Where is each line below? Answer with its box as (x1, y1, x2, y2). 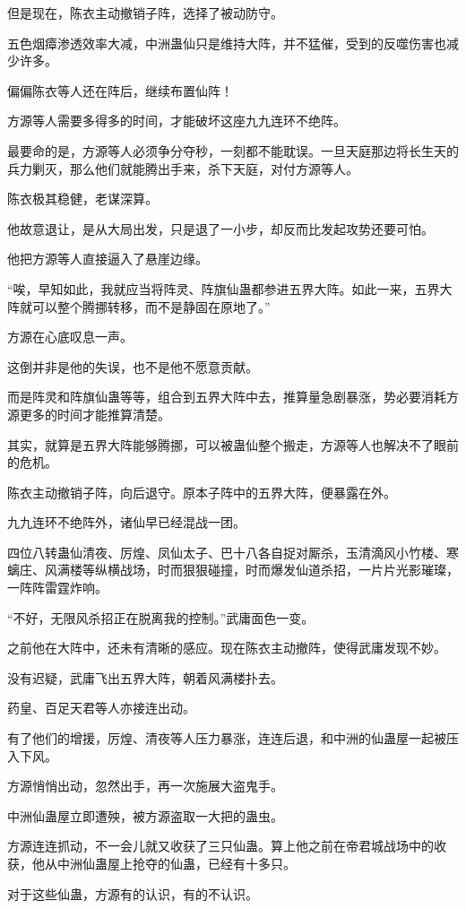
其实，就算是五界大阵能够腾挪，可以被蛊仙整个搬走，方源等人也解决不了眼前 (7, 435, 459, 454)
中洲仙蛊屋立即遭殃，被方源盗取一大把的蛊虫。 (7, 806, 283, 825)
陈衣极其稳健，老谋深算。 (7, 189, 158, 208)
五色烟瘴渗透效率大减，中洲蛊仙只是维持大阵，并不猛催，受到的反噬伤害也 (7, 33, 446, 52)
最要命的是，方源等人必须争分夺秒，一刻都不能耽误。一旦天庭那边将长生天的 (7, 141, 459, 160)
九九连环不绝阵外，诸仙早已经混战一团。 (7, 513, 246, 532)
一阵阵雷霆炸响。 (7, 578, 108, 597)
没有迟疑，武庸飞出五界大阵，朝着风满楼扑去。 (7, 668, 283, 687)
